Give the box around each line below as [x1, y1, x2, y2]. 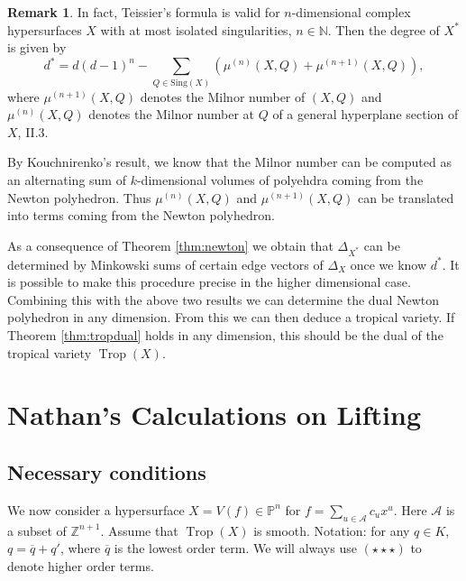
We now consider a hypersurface [7, 500, 185, 519]
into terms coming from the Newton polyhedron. [7, 206, 275, 225]
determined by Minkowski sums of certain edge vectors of [7, 254, 324, 273]
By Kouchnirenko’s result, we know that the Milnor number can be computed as [7, 152, 452, 171]
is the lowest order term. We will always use [114, 539, 357, 558]
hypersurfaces [7, 20, 82, 39]
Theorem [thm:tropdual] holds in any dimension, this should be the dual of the [7, 325, 443, 344]
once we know [350, 254, 427, 273]
